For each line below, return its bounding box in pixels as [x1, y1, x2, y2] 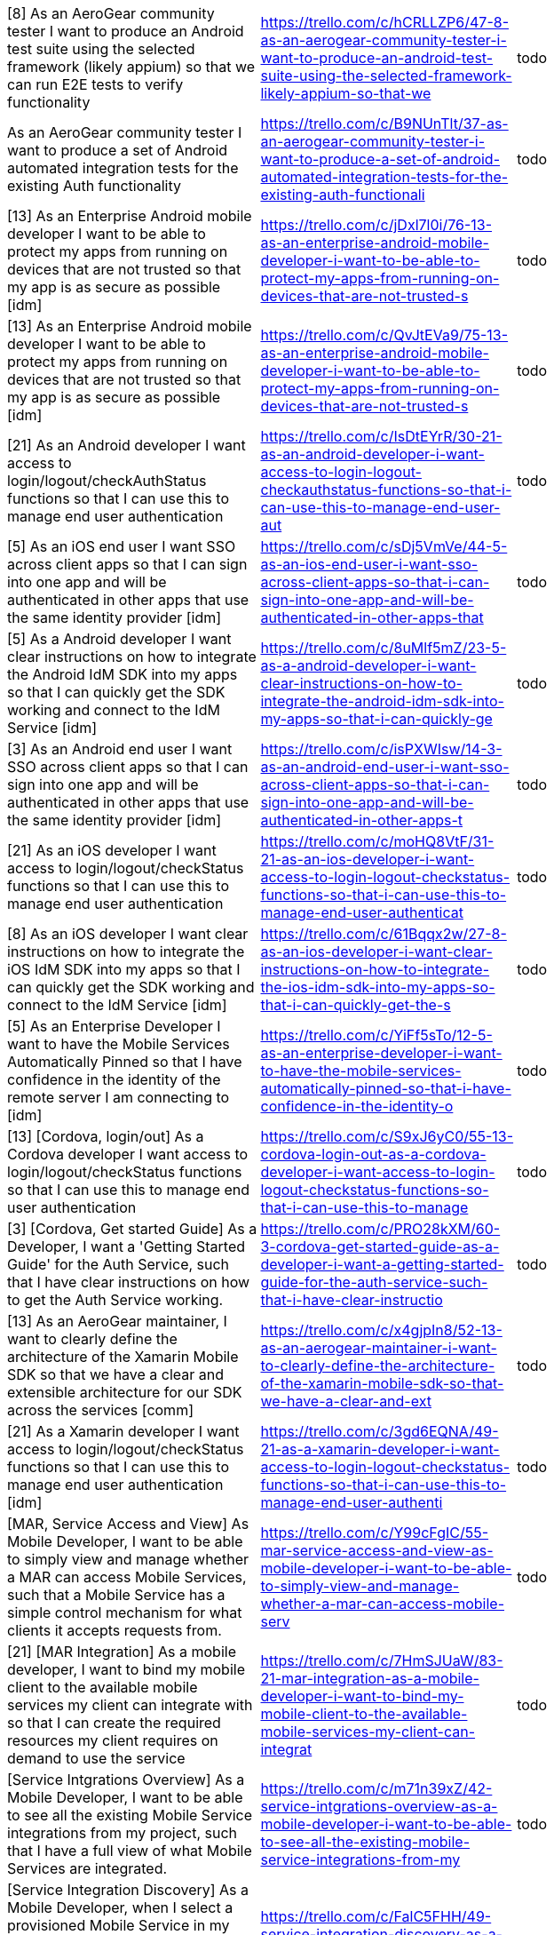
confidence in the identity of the [7, 1071, 221, 1088]
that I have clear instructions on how [7, 1273, 250, 1291]
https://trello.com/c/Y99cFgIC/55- [260, 1524, 489, 1541]
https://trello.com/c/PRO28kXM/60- [260, 1220, 501, 1238]
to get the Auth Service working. [7, 1291, 224, 1309]
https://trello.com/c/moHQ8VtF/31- [260, 832, 495, 850]
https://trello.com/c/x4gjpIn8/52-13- [260, 1321, 503, 1339]
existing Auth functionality [7, 177, 181, 195]
